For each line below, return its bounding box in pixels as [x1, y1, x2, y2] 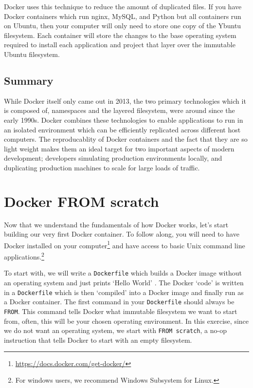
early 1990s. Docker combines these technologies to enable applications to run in [4, 114, 243, 125]
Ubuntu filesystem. [4, 49, 60, 59]
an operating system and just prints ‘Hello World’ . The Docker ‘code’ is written [4, 277, 244, 287]
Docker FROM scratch [4, 191, 159, 211]
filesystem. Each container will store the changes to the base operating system [4, 30, 236, 40]
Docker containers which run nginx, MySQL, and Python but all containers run [4, 11, 241, 21]
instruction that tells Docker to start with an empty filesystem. [4, 334, 192, 345]
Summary [4, 73, 54, 88]
